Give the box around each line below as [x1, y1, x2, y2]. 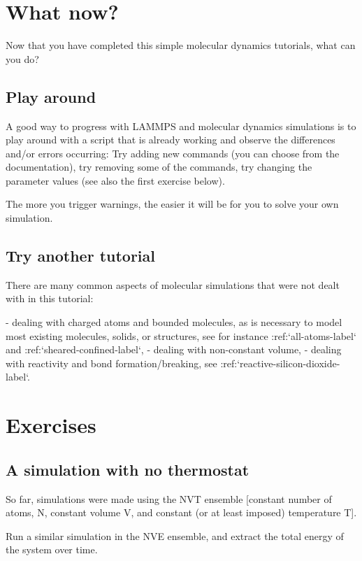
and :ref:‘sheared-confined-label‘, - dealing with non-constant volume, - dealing [6, 342, 342, 357]
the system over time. [6, 542, 98, 557]
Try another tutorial [6, 245, 155, 267]
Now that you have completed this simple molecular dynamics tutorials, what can [6, 38, 356, 52]
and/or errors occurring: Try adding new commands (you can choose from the [6, 145, 340, 160]
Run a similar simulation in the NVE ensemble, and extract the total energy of [6, 528, 344, 543]
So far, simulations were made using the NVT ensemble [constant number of [6, 491, 332, 506]
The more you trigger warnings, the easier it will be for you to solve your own [6, 197, 339, 211]
